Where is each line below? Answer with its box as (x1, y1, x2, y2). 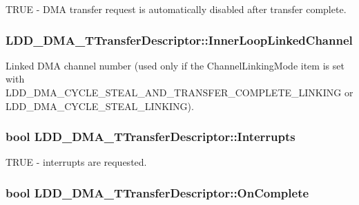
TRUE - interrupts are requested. (6, 155, 147, 169)
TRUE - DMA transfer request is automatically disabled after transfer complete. (6, 2, 347, 16)
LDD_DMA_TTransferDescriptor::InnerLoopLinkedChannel (6, 31, 353, 48)
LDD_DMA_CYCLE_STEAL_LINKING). (6, 98, 194, 113)
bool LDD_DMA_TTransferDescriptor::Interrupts (6, 128, 295, 145)
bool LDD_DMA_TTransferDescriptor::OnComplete (6, 184, 309, 201)
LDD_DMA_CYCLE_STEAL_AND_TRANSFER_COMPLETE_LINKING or (6, 85, 353, 99)
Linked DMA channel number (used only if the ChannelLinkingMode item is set (6, 58, 345, 72)
